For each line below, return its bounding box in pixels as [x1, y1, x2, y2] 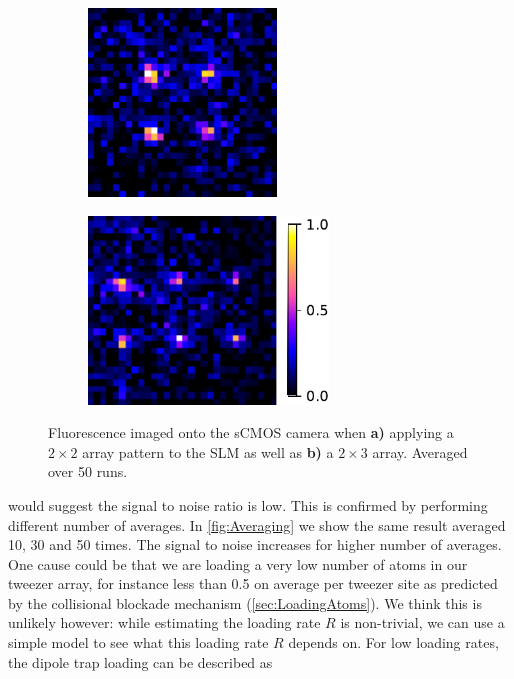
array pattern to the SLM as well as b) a [82, 441, 334, 462]
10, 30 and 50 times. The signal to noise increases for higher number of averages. [8, 534, 502, 555]
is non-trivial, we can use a [340, 612, 505, 633]
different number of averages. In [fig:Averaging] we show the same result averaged [8, 514, 506, 535]
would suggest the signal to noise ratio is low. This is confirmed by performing [8, 494, 488, 515]
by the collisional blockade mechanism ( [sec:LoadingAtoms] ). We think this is [8, 592, 482, 613]
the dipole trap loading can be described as [8, 651, 273, 672]
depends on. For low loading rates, [288, 632, 499, 653]
